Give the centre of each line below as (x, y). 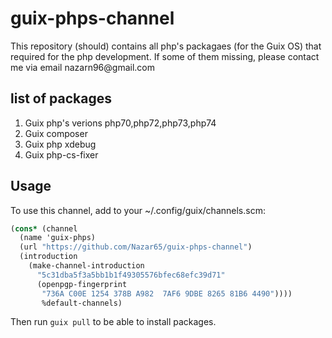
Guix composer (56, 133)
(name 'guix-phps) (58, 238)
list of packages (61, 98)
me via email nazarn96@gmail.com (82, 67)
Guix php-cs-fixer (61, 154)
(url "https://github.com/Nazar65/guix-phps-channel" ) (136, 247)
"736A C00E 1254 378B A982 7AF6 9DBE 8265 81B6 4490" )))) (167, 293)
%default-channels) (82, 303)
